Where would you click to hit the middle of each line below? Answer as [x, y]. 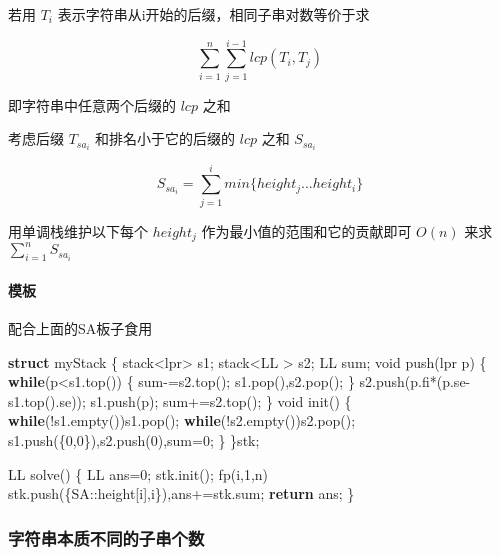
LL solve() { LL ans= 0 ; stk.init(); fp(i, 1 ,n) [138, 473]
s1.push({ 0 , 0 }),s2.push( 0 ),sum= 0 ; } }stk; [134, 440]
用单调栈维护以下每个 [78, 230]
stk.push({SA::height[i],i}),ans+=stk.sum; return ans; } [181, 493]
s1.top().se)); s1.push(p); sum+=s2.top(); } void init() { [180, 400]
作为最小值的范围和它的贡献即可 [306, 230]
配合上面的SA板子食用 [80, 328]
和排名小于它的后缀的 [165, 138]
